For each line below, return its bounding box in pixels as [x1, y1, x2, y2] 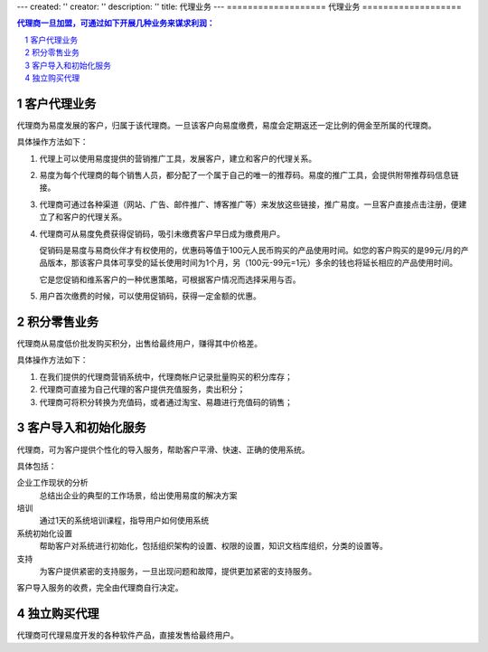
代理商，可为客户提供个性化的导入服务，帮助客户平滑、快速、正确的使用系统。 [16, 444, 310, 455]
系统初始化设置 [16, 527, 72, 538]
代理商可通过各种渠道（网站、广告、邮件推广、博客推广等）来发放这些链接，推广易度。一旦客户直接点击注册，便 [39, 199, 459, 210]
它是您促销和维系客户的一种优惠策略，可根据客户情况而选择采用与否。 [39, 274, 301, 285]
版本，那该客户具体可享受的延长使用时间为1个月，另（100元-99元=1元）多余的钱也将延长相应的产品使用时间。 [46, 258, 458, 269]
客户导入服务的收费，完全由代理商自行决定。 [16, 582, 183, 593]
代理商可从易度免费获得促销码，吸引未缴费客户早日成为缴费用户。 [39, 228, 285, 239]
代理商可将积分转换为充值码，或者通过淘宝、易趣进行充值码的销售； [39, 396, 293, 407]
